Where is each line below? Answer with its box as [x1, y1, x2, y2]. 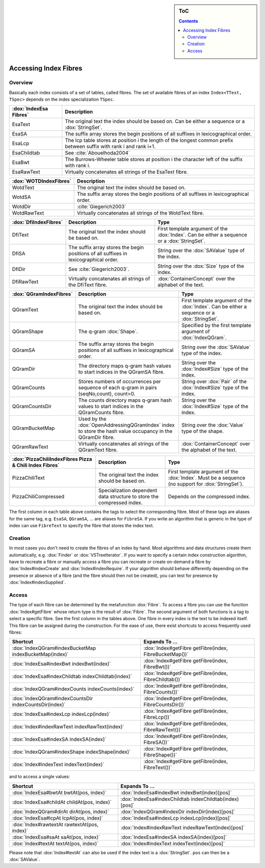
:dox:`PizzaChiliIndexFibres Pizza [12, 456, 92, 462]
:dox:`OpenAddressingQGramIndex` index [78, 422, 175, 429]
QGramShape [12, 328, 44, 335]
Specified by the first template [181, 322, 251, 329]
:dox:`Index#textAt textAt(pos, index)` [12, 840, 99, 847]
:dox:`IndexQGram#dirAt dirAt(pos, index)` [12, 808, 109, 815]
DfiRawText [12, 278, 39, 285]
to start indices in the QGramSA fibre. [78, 369, 165, 376]
